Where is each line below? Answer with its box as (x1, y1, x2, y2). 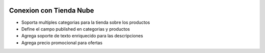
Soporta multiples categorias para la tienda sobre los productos (21, 19, 150, 25)
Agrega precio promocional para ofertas (21, 39, 103, 46)
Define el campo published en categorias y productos (21, 26, 130, 32)
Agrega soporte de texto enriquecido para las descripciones (21, 33, 143, 39)
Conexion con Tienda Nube (9, 6, 94, 15)
